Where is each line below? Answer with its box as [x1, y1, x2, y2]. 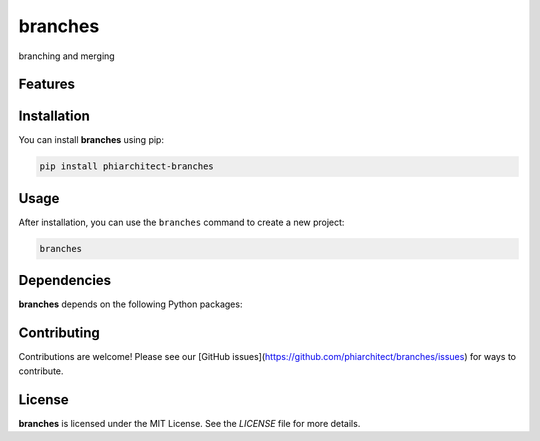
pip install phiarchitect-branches [39, 161, 214, 172]
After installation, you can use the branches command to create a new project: [18, 216, 345, 228]
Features [18, 76, 75, 93]
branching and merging [18, 50, 115, 62]
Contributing [18, 325, 100, 342]
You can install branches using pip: [18, 134, 165, 146]
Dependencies [18, 272, 112, 289]
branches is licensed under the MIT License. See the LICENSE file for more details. [18, 417, 361, 429]
